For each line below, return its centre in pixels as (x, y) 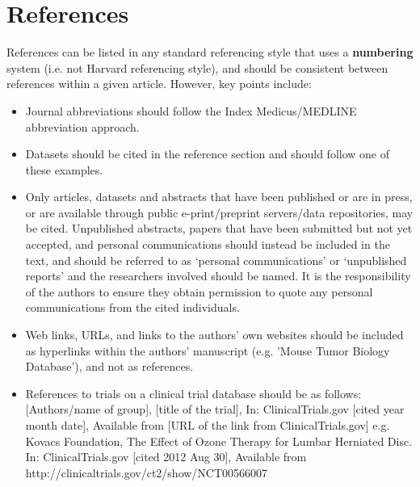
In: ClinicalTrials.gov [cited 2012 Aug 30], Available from (166, 457)
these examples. (64, 169)
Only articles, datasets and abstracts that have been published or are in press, (219, 197)
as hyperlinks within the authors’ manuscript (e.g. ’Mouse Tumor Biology (208, 350)
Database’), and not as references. (109, 366)
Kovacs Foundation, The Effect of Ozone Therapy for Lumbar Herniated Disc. (219, 441)
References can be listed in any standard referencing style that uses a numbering (210, 52)
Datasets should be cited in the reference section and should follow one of (207, 154)
